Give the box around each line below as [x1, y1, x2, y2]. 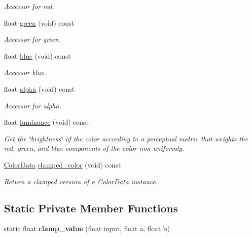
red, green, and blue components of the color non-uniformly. [4, 143, 184, 153]
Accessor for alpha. [4, 100, 61, 110]
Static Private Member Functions [4, 200, 178, 215]
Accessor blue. [4, 67, 46, 77]
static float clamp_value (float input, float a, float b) [4, 223, 170, 234]
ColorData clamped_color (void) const [4, 159, 121, 169]
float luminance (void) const [4, 117, 89, 127]
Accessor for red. [4, 1, 54, 11]
